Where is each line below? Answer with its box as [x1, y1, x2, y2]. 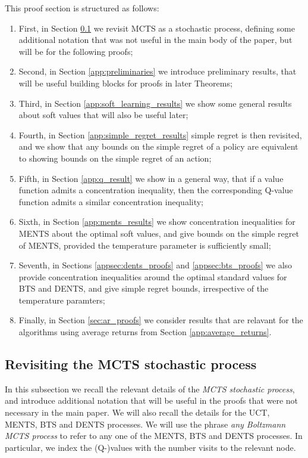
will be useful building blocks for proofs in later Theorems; [18, 76, 232, 89]
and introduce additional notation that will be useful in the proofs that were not [5, 394, 298, 407]
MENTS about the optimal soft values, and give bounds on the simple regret [18, 227, 299, 239]
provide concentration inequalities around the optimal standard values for [18, 270, 287, 283]
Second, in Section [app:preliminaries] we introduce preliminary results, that [18, 65, 297, 78]
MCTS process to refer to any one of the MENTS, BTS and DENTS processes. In [5, 429, 303, 442]
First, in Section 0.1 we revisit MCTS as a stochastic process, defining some [18, 21, 295, 34]
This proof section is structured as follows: [5, 2, 159, 14]
